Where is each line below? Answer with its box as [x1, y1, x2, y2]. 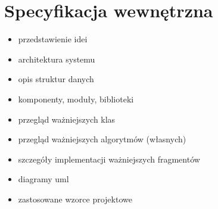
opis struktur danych [18, 73, 94, 85]
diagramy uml [18, 173, 69, 185]
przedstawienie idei [18, 33, 88, 45]
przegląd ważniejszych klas [18, 113, 116, 125]
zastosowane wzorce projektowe [18, 192, 132, 205]
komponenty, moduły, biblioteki [18, 92, 134, 105]
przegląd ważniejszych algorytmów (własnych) [18, 133, 186, 145]
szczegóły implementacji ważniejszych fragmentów [18, 152, 200, 165]
